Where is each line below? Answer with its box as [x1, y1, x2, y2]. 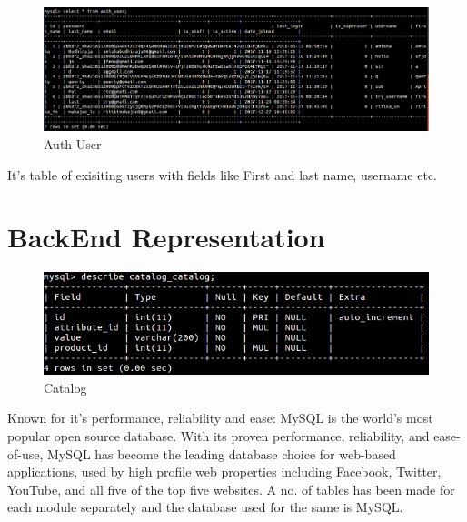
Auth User [44, 134, 102, 153]
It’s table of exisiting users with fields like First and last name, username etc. [7, 165, 438, 184]
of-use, [7, 444, 44, 463]
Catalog [44, 377, 87, 397]
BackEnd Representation [7, 218, 325, 256]
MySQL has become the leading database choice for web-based [47, 444, 396, 463]
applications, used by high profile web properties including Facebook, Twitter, [7, 462, 442, 481]
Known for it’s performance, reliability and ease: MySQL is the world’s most [7, 408, 433, 427]
